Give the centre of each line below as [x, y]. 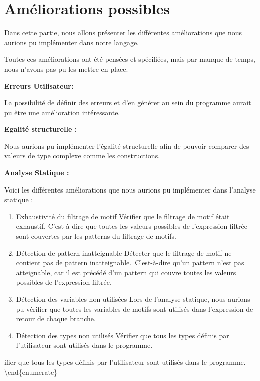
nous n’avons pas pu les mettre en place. [66, 68]
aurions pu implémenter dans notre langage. [72, 42]
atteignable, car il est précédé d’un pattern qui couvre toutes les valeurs [126, 272]
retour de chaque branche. [56, 319]
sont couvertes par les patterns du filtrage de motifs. [96, 236]
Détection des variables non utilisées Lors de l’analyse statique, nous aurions [133, 299]
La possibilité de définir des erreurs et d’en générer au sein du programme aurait [128, 103]
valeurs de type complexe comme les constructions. [82, 156]
